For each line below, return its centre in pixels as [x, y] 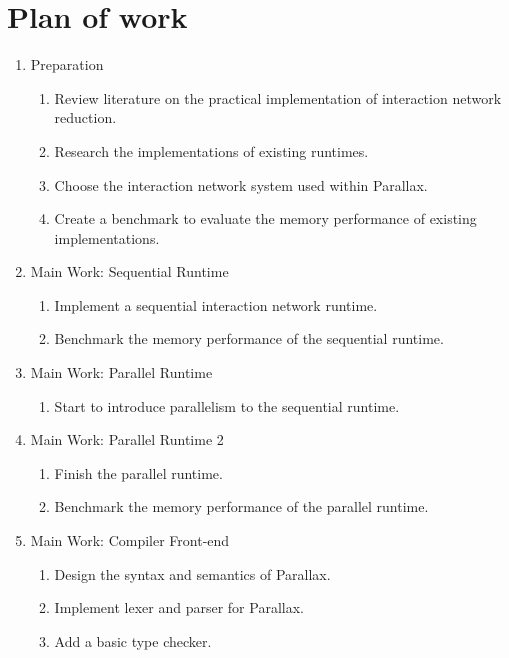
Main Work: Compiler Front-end [130, 540]
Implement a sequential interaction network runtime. [216, 304]
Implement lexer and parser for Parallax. [179, 607]
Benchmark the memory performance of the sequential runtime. [249, 338]
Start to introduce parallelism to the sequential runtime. [227, 405]
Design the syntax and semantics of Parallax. [192, 573]
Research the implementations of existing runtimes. [211, 150]
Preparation [67, 64]
